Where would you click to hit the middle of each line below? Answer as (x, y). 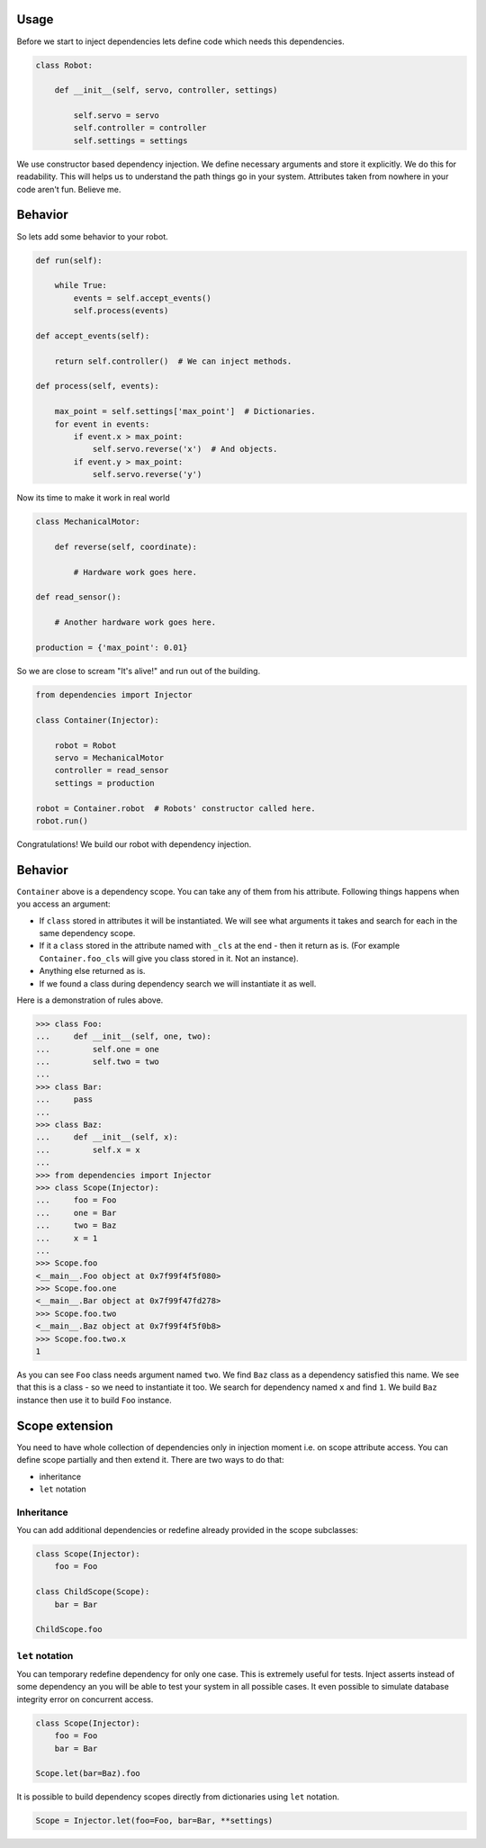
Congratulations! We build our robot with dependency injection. (134, 844)
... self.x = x (88, 1149)
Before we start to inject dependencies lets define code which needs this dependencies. (181, 41)
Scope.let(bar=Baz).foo (88, 1774)
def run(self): (69, 260)
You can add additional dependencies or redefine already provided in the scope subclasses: (188, 1530)
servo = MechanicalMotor (109, 757)
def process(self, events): (97, 386)
